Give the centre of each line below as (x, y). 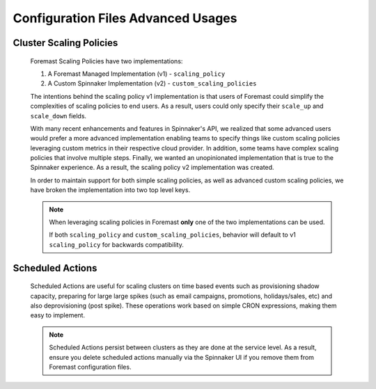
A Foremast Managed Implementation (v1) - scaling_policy (136, 74)
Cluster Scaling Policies (65, 43)
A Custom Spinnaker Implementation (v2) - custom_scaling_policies (152, 84)
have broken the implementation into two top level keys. (110, 190)
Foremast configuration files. (90, 367)
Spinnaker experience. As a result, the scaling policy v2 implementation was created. (152, 168)
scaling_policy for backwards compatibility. (116, 244)
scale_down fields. (58, 116)
